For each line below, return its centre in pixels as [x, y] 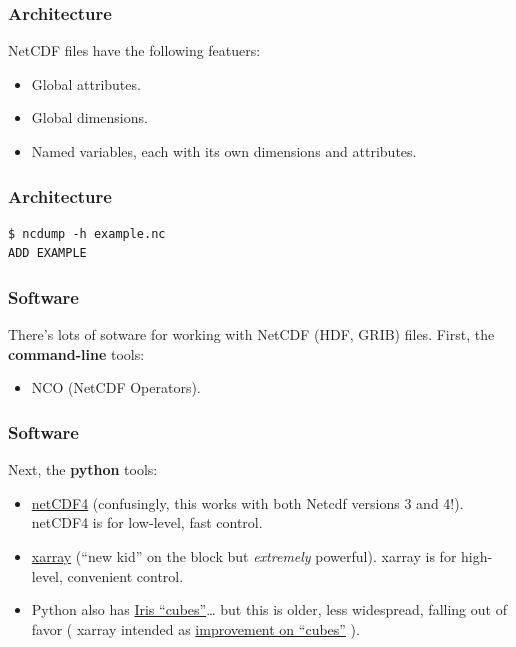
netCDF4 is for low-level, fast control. [147, 522]
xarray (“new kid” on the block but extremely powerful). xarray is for [244, 556]
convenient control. [125, 575]
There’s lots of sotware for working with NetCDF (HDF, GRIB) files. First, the [251, 334]
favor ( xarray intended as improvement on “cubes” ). [195, 628]
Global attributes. [86, 83]
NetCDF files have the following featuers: [134, 50]
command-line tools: [76, 353]
